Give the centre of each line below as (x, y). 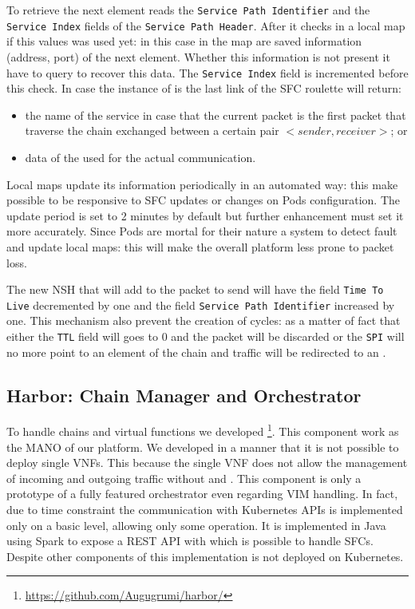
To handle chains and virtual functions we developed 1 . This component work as (203, 430)
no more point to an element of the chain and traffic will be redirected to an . (196, 352)
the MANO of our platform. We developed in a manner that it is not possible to (203, 447)
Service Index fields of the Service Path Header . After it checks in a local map (206, 25)
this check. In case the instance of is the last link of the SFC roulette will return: (204, 88)
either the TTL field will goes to (82, 336)
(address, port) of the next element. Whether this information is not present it (198, 56)
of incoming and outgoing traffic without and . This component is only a (184, 478)
